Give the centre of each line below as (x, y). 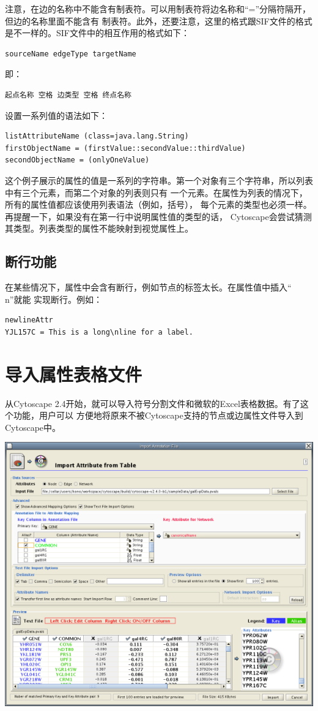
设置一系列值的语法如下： (56, 115)
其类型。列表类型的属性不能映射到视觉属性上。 (99, 228)
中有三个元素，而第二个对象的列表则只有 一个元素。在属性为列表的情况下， (156, 192)
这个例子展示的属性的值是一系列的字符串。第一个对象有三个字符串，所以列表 (159, 180)
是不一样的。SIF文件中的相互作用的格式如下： (97, 33)
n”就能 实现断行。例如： (54, 299)
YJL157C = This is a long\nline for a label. (99, 332)
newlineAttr (29, 320)
